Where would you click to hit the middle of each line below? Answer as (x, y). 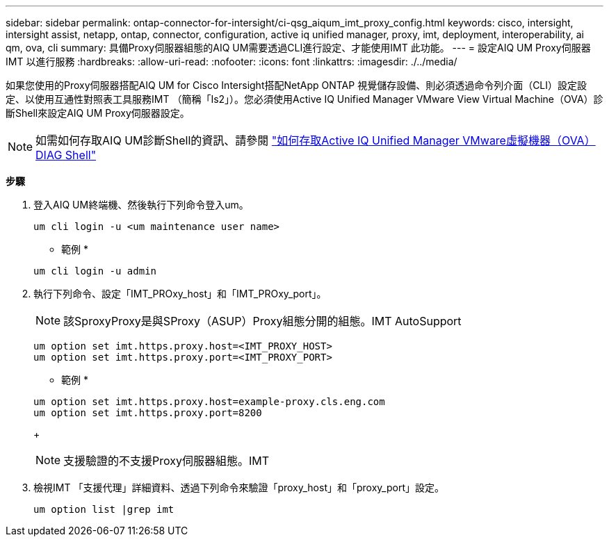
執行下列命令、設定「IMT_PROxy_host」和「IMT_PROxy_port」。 (180, 294)
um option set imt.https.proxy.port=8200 (148, 413)
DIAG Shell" (66, 155)
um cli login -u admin (95, 271)
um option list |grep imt (104, 509)
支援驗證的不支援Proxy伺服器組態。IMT (167, 461)
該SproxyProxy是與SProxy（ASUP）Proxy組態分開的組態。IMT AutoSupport (262, 321)
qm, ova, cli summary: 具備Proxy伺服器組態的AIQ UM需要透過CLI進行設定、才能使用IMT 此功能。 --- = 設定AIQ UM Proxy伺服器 (298, 48)
